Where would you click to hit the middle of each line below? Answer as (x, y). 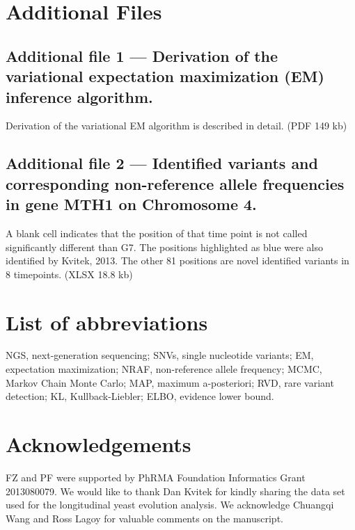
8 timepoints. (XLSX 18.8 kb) (69, 274)
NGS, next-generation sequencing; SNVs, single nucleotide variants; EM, (160, 355)
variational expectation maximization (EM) (165, 76)
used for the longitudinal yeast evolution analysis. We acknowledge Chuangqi (170, 505)
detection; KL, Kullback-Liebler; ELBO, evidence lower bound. (140, 396)
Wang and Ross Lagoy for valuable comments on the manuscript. (144, 518)
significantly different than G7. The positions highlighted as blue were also (164, 247)
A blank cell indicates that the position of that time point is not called (157, 233)
